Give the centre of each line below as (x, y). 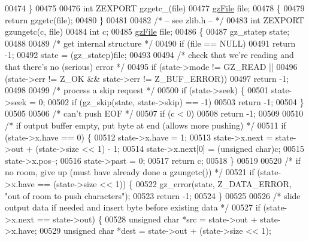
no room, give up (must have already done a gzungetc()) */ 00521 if (130, 172)
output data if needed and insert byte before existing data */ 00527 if (133, 207)
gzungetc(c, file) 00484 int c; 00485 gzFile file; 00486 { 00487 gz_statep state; (147, 31)
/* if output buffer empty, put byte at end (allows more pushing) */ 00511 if (146, 125)
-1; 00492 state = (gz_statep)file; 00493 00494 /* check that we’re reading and (149, 55)
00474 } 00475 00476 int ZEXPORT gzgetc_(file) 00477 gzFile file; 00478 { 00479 (155, 8)
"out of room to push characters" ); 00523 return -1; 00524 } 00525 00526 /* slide (153, 195)
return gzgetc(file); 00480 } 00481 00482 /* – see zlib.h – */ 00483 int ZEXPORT (154, 19)
